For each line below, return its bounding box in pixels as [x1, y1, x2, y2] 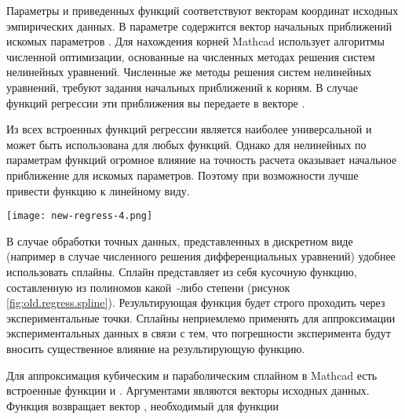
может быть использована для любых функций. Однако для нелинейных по [6, 136, 367, 152]
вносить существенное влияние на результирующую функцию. [6, 340, 305, 356]
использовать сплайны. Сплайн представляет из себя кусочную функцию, [6, 263, 357, 279]
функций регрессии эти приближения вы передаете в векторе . [6, 94, 305, 111]
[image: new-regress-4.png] [6, 210, 153, 222]
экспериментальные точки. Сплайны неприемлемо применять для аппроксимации [6, 309, 396, 326]
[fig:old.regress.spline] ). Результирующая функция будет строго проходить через [6, 294, 385, 311]
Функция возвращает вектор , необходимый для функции [6, 397, 279, 414]
